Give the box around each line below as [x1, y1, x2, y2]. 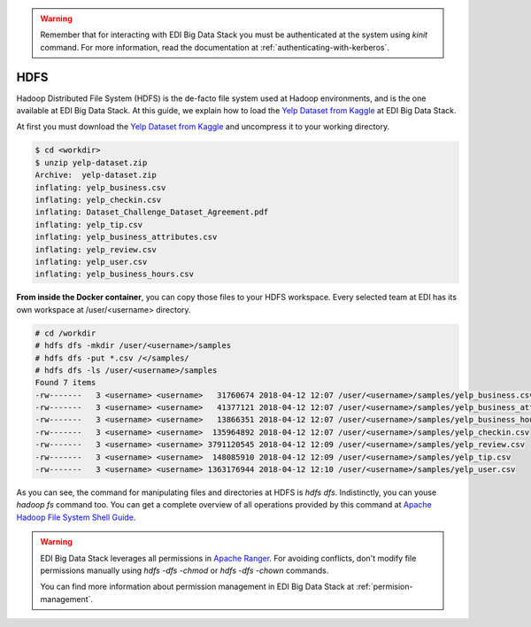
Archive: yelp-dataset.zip [35, 170, 157, 181]
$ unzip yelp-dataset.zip [35, 158, 148, 167]
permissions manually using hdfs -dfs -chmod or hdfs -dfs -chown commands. [40, 565, 329, 576]
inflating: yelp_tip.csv [35, 220, 143, 229]
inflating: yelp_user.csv [35, 257, 148, 267]
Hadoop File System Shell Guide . [16, 512, 136, 522]
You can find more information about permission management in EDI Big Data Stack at [40, 581, 354, 592]
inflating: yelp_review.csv [35, 244, 157, 254]
